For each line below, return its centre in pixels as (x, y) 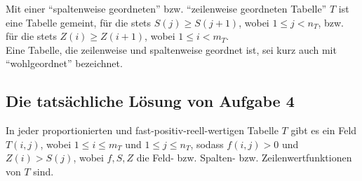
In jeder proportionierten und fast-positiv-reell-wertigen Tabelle (142, 130)
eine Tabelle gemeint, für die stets (79, 22)
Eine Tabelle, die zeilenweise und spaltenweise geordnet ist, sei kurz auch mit (171, 49)
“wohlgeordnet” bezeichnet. (64, 63)
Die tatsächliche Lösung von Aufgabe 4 (150, 101)
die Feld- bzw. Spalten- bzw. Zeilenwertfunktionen (244, 158)
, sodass (207, 144)
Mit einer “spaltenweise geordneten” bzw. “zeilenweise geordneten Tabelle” (166, 8)
